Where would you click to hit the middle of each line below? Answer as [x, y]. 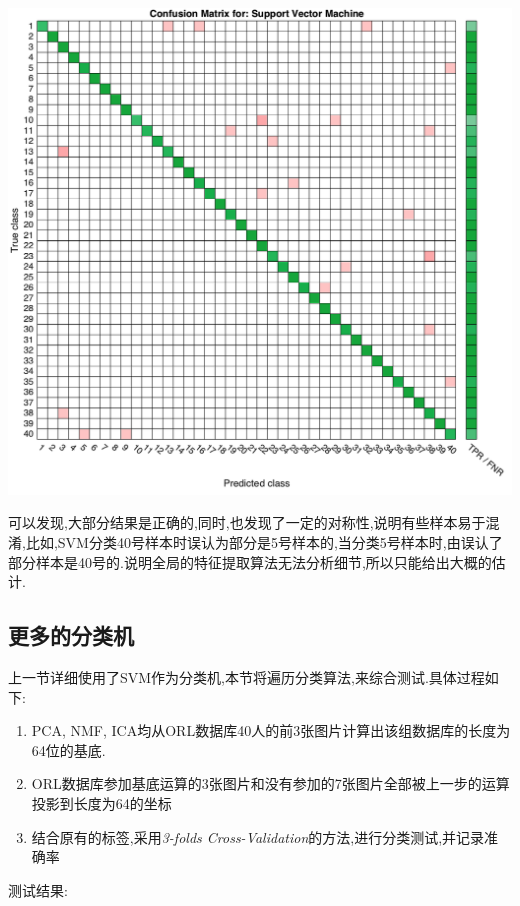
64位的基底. [68, 749]
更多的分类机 [71, 635]
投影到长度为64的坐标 [101, 802]
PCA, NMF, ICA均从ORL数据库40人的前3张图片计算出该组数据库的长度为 [271, 730]
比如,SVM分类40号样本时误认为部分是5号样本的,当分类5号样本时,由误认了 [264, 541]
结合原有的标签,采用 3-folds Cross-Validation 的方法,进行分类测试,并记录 [258, 836]
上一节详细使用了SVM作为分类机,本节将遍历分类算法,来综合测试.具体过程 [246, 676]
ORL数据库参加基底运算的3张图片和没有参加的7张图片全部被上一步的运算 [270, 783]
